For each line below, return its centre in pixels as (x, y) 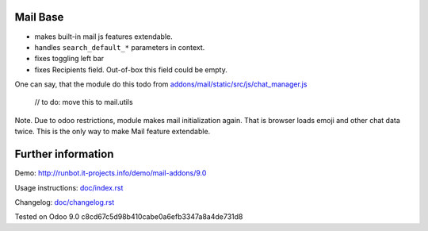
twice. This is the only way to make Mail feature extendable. (113, 132)
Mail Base (39, 17)
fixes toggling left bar (69, 59)
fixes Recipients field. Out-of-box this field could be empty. (131, 69)
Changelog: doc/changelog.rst (65, 202)
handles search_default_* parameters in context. (120, 47)
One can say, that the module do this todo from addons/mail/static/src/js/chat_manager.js (161, 84)
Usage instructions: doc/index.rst (69, 187)
